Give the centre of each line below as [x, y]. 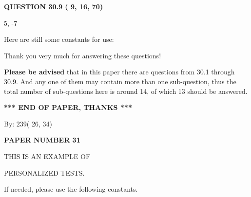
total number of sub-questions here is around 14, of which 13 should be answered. [126, 91]
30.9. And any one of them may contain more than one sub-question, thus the [120, 81]
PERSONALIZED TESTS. [44, 172]
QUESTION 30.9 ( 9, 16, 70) [54, 6]
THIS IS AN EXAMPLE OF [47, 156]
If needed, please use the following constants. [71, 189]
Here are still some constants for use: [59, 39]
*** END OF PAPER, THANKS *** [68, 107]
